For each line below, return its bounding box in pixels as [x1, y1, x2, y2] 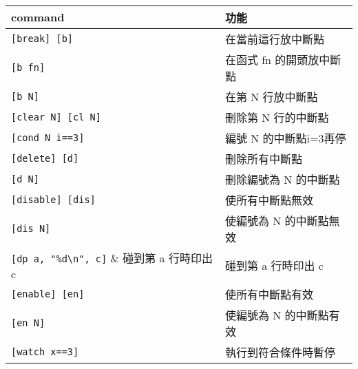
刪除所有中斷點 [224, 150, 302, 167]
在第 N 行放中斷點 [224, 88, 318, 105]
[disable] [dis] [11, 193, 96, 205]
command [11, 9, 65, 25]
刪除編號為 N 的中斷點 [224, 171, 340, 187]
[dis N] [11, 222, 51, 234]
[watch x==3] [11, 346, 79, 357]
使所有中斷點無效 [224, 191, 313, 208]
